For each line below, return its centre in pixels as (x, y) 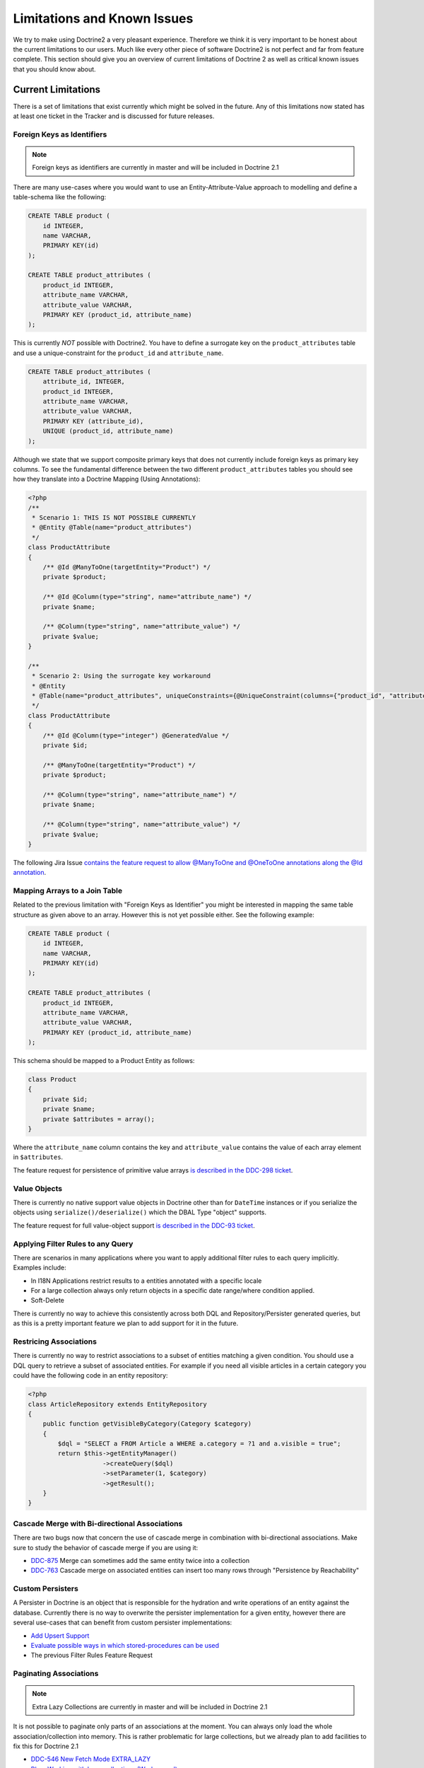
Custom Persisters (46, 1589)
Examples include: (40, 1268)
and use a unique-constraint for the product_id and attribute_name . (118, 353)
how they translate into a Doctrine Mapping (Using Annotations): (107, 479)
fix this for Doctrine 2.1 (46, 1746)
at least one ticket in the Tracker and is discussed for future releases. (114, 116)
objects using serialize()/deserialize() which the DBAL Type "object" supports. (140, 1212)
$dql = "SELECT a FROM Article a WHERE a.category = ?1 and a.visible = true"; (199, 1444)
